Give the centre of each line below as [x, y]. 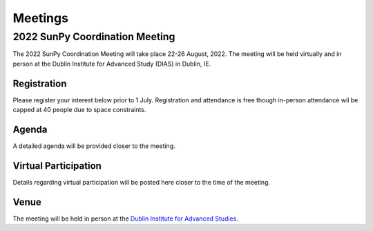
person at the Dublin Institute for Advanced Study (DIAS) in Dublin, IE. [112, 64]
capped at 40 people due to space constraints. [79, 110]
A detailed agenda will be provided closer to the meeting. [94, 146]
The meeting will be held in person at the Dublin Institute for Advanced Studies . [125, 219]
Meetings [41, 18]
